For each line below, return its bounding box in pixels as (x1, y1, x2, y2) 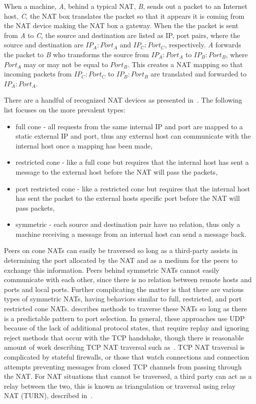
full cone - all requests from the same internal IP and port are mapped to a (15, 121, 243, 131)
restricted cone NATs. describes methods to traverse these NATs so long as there (4, 303, 247, 314)
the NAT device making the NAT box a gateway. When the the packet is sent (4, 20, 239, 31)
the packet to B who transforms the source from (4, 49, 149, 59)
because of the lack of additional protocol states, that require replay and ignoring (4, 323, 249, 333)
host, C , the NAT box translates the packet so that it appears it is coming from (4, 10, 245, 21)
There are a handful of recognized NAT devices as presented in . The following (4, 95, 242, 105)
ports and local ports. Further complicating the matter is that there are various (4, 284, 244, 294)
